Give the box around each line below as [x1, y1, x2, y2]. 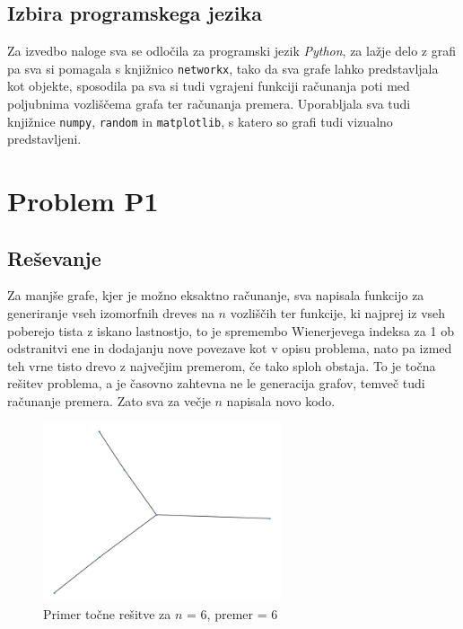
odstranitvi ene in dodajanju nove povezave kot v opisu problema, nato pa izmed [7, 339, 452, 358]
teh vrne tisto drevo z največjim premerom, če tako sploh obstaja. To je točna [7, 356, 436, 375]
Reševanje [7, 244, 101, 271]
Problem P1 [7, 182, 159, 219]
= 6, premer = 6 [187, 604, 278, 623]
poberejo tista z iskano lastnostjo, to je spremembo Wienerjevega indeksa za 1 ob [7, 321, 454, 340]
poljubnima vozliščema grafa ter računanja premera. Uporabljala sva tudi [7, 94, 411, 113]
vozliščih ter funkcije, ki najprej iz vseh [230, 304, 446, 323]
